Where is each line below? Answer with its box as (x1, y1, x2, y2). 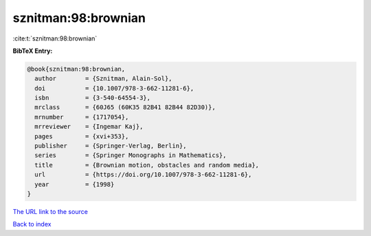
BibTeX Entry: (12, 47, 53, 55)
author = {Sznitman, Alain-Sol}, (34, 75, 172, 82)
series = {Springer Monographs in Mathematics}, (34, 152, 227, 159)
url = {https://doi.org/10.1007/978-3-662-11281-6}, (34, 171, 252, 178)
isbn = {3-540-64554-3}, (34, 94, 151, 102)
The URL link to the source (12, 207, 89, 215)
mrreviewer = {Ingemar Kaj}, (34, 123, 144, 130)
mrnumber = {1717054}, (34, 113, 129, 121)
